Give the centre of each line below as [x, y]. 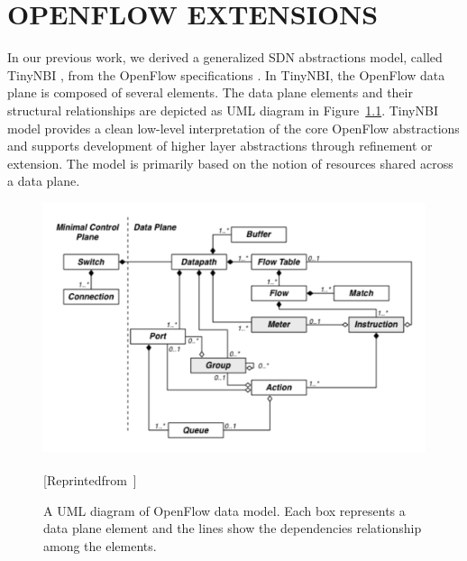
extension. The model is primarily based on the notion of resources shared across [230, 163]
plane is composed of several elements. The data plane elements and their [210, 92]
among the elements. [100, 546]
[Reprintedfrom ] [90, 480]
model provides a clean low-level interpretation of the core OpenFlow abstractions [233, 128]
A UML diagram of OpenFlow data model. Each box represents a [224, 510]
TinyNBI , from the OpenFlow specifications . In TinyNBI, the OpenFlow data [226, 74]
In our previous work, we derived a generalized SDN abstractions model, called [225, 57]
